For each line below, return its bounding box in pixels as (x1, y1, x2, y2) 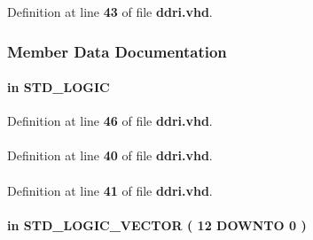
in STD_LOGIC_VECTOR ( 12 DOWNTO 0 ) (7, 215, 307, 234)
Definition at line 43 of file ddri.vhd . (7, 3, 213, 20)
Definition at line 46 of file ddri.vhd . (7, 112, 213, 130)
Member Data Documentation (7, 40, 227, 62)
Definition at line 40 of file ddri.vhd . (7, 146, 213, 165)
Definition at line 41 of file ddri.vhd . (7, 181, 213, 199)
